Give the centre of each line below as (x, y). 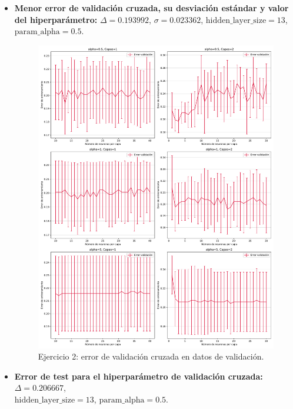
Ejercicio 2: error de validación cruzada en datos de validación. (151, 356)
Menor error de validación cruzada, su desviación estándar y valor (152, 8)
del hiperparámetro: (56, 19)
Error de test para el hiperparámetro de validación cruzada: (139, 376)
